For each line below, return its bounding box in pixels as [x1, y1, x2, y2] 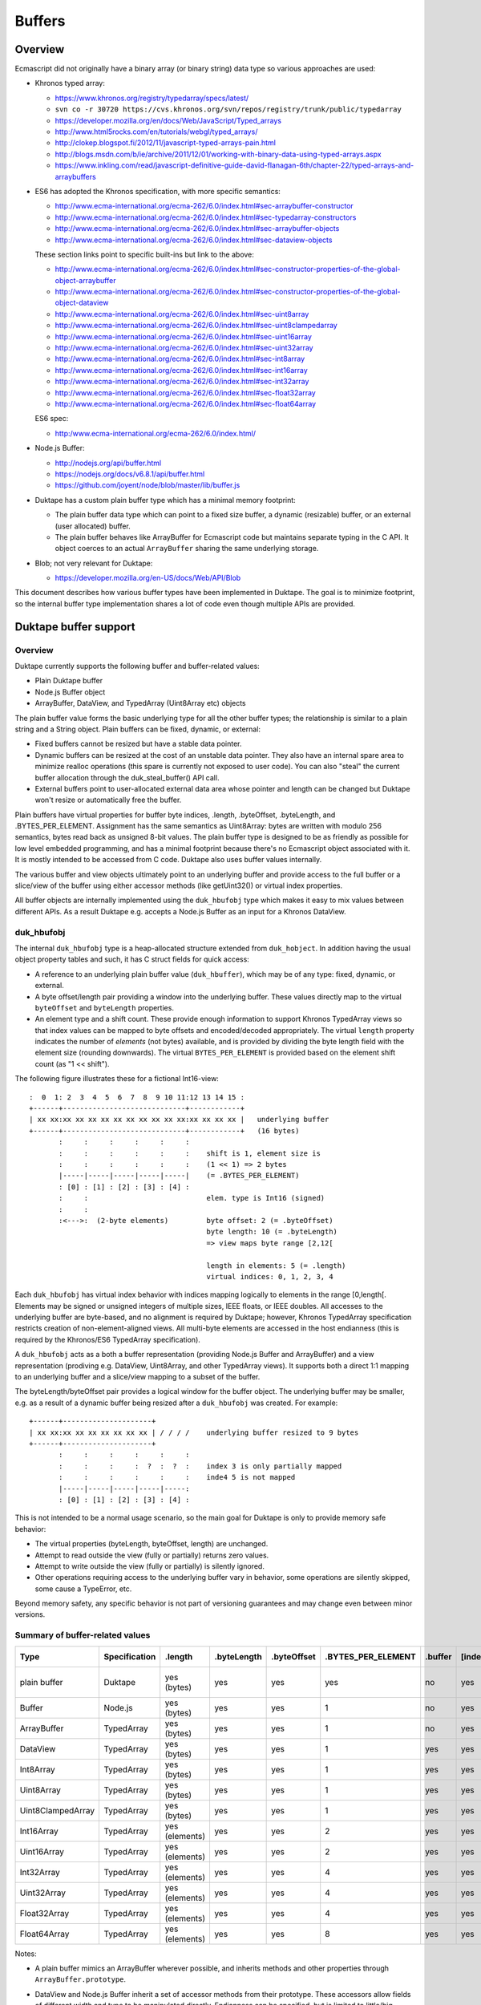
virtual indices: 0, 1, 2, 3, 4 [206, 1272, 333, 1281]
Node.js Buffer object [34, 687, 106, 697]
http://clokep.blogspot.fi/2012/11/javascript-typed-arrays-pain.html [55, 138, 277, 148]
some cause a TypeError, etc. [34, 1584, 132, 1594]
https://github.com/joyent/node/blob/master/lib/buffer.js [55, 480, 240, 490]
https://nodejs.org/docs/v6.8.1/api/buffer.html [55, 469, 205, 479]
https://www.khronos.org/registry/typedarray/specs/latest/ [55, 93, 249, 103]
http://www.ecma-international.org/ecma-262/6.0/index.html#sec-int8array [55, 354, 305, 364]
